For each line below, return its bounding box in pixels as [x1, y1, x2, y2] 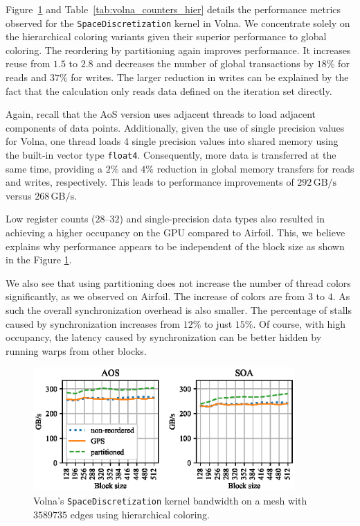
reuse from [6, 56, 51, 71]
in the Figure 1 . [6, 252, 72, 267]
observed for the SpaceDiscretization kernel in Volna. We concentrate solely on [6, 15, 350, 30]
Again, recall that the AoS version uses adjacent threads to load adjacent [6, 107, 316, 121]
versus [6, 188, 32, 202]
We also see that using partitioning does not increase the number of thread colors [6, 275, 351, 290]
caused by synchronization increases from [6, 316, 181, 331]
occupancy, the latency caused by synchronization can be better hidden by [6, 330, 322, 344]
